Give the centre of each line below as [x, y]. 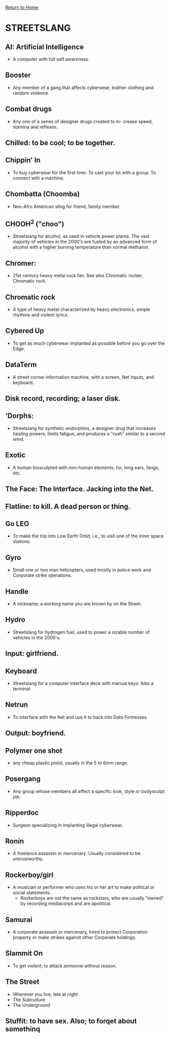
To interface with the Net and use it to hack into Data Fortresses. [80, 717]
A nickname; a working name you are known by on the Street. [77, 603]
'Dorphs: [20, 416]
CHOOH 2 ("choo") [35, 223]
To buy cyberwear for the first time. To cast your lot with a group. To [84, 172]
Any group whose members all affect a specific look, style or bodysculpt [89, 791]
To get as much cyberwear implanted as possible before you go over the [89, 343]
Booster [18, 75]
